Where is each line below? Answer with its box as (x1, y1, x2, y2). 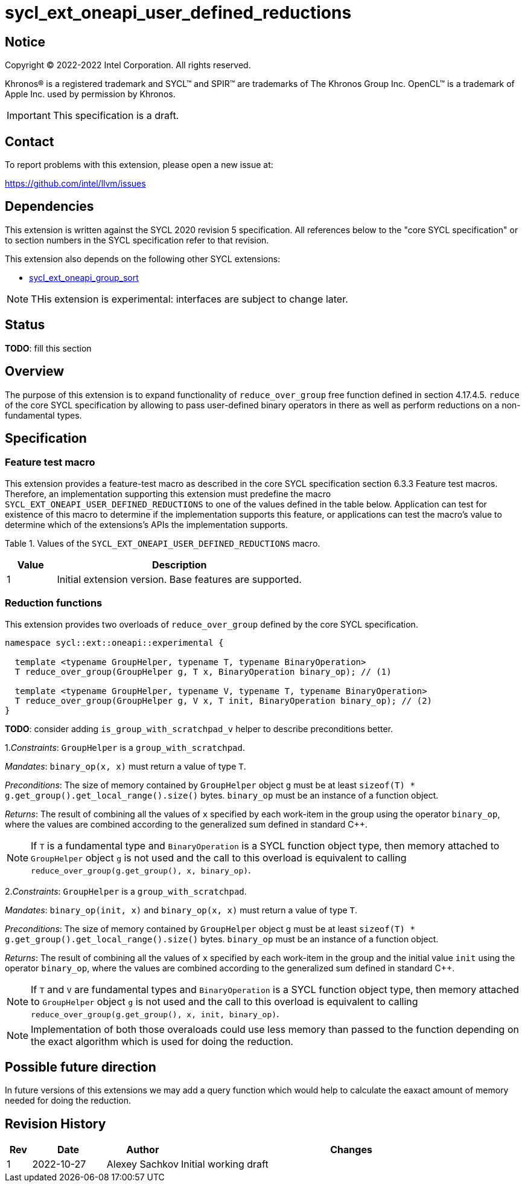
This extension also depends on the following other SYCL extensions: (5, 253, 281, 264)
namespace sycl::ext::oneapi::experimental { (5, 637, 224, 648)
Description (152, 558, 207, 571)
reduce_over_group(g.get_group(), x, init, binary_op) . (31, 1007, 279, 1020)
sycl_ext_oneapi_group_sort (29, 272, 139, 283)
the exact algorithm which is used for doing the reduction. (31, 1035, 293, 1047)
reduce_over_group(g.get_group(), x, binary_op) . (31, 863, 251, 876)
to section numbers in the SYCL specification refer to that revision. (5, 234, 269, 245)
